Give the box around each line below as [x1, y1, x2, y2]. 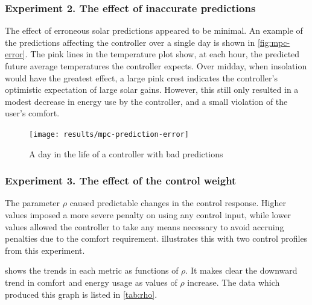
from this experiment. [5, 244, 85, 256]
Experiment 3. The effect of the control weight [5, 173, 237, 188]
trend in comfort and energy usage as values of [5, 276, 177, 288]
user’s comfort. [5, 107, 60, 119]
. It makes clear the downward [185, 264, 298, 277]
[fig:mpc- [257, 36, 290, 48]
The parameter [5, 197, 60, 209]
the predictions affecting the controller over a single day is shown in [5, 36, 255, 48]
